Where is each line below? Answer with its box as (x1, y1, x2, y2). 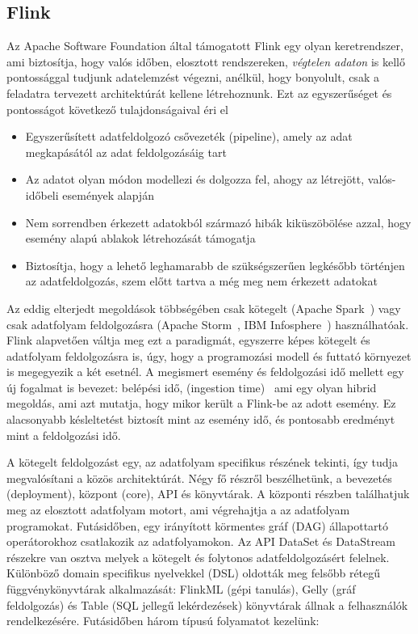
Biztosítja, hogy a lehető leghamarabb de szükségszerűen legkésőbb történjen (25, 256, 405, 273)
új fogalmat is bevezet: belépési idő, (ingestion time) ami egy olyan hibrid (6, 378, 377, 395)
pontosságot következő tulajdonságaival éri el (6, 100, 228, 117)
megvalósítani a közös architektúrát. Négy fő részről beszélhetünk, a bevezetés (6, 469, 392, 486)
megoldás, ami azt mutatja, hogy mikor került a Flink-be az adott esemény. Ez (6, 395, 396, 412)
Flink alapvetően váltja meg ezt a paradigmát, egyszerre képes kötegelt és (6, 332, 370, 349)
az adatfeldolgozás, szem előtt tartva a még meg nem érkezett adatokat (25, 273, 378, 290)
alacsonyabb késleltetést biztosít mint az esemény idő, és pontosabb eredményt (6, 411, 395, 428)
